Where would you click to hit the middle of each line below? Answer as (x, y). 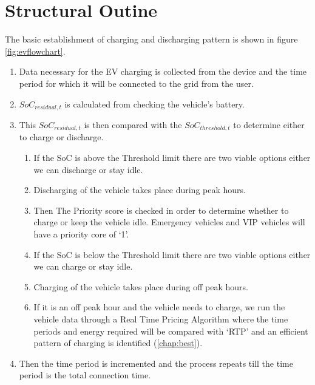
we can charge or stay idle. (83, 266)
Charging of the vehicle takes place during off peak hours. (141, 286)
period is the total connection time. (85, 375)
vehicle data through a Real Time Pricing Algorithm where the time (161, 319)
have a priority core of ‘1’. (81, 233)
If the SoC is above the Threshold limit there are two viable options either (172, 157)
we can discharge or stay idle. (88, 169)
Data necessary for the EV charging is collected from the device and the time (163, 71)
